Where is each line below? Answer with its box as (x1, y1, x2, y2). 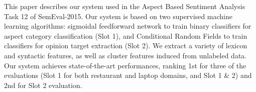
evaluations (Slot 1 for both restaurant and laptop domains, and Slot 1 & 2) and (4, 70, 252, 80)
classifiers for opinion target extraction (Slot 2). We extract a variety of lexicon (4, 40, 247, 51)
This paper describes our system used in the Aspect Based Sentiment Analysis (4, 1, 245, 11)
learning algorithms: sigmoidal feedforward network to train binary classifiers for (4, 21, 251, 31)
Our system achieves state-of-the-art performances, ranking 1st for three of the (4, 60, 246, 70)
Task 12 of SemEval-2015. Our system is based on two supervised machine (4, 11, 232, 21)
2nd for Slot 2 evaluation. (4, 79, 82, 90)
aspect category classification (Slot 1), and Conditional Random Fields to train (4, 30, 247, 41)
